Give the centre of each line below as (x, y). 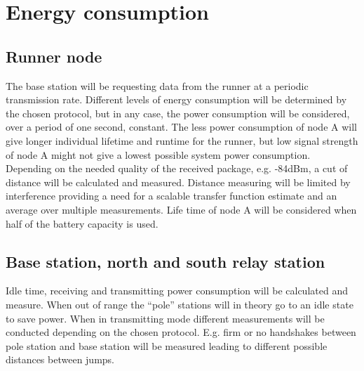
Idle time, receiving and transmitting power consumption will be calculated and (177, 291)
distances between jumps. (60, 359)
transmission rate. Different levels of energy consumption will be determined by (176, 99)
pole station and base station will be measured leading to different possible (167, 345)
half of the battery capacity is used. (82, 223)
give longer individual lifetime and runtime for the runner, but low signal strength (182, 140)
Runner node (54, 56)
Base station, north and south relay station (166, 261)
